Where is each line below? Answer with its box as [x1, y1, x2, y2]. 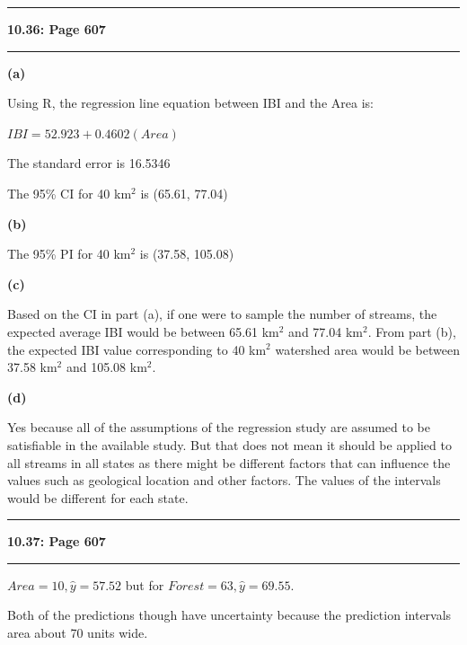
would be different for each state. [7, 488, 189, 507]
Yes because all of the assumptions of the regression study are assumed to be [7, 418, 431, 437]
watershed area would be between [275, 340, 460, 358]
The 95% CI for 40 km [7, 183, 132, 202]
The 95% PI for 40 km [7, 244, 131, 263]
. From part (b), [367, 322, 456, 340]
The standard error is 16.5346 [7, 154, 171, 172]
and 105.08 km [66, 358, 147, 376]
